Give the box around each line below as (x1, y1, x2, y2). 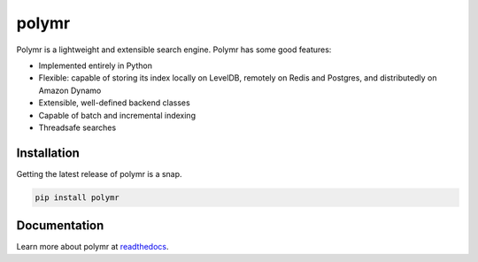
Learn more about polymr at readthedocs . (16, 242, 169, 252)
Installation (16, 145, 80, 160)
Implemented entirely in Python (38, 60, 152, 71)
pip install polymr (35, 192, 119, 203)
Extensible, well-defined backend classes (38, 97, 190, 108)
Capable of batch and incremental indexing (38, 110, 197, 120)
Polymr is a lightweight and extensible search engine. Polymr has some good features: (16, 44, 332, 55)
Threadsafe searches (38, 122, 117, 133)
